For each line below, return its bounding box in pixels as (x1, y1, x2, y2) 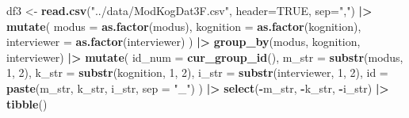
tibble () (6, 95, 48, 112)
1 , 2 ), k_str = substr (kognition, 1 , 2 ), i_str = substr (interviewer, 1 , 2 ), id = (6, 64, 388, 81)
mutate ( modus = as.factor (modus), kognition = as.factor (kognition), (6, 17, 361, 34)
